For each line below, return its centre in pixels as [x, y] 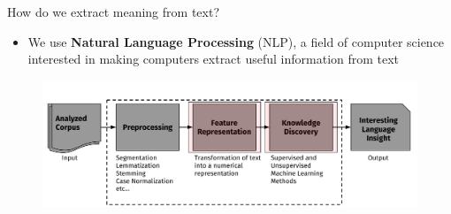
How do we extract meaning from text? [113, 11]
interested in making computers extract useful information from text [214, 59]
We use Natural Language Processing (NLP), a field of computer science [236, 41]
